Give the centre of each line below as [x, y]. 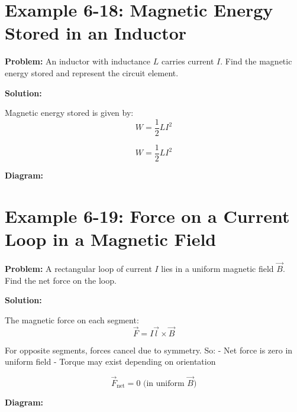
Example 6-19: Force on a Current [147, 215]
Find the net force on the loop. [61, 280]
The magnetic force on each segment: [72, 319]
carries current [188, 61]
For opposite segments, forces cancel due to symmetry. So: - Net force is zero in [149, 350]
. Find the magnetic [256, 61]
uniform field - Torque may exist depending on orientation [110, 361]
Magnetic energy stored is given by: [69, 113]
